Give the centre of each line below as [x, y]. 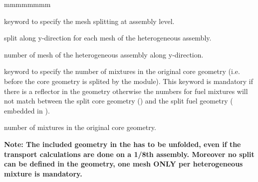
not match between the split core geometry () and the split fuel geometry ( [119, 101]
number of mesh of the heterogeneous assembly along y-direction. [104, 54]
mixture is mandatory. [43, 173]
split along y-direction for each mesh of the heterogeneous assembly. [108, 38]
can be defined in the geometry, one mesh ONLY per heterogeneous [124, 164]
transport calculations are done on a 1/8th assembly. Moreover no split [129, 154]
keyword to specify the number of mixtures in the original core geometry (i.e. [122, 71]
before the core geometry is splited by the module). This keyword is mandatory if [129, 81]
